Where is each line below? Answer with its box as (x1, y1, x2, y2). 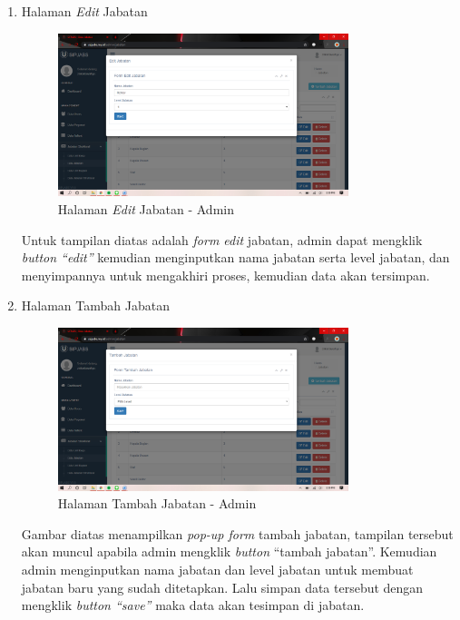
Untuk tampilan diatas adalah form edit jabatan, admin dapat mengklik (21, 230, 423, 249)
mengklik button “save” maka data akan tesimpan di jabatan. (21, 595, 365, 615)
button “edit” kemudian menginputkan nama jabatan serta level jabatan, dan (21, 248, 450, 267)
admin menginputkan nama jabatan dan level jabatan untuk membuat (21, 560, 414, 579)
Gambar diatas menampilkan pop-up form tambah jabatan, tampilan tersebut (21, 524, 454, 543)
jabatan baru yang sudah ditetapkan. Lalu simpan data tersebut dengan (21, 577, 424, 596)
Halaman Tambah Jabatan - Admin (57, 494, 257, 513)
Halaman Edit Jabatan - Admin (57, 199, 234, 218)
